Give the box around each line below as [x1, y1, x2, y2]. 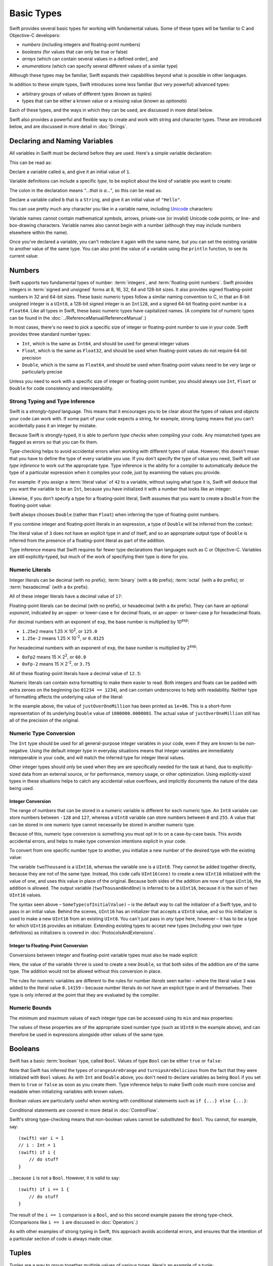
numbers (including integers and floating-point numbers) [22, 42, 141, 48]
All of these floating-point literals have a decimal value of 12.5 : [9, 670, 142, 676]
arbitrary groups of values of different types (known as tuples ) [22, 91, 152, 97]
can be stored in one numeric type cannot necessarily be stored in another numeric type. [9, 821, 196, 827]
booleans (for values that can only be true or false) [22, 49, 128, 55]
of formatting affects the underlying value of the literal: [9, 694, 123, 700]
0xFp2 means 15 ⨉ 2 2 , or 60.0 [22, 653, 86, 660]
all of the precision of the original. [9, 717, 79, 724]
